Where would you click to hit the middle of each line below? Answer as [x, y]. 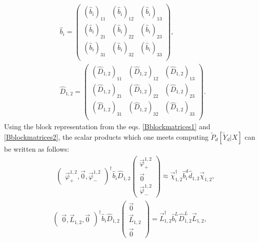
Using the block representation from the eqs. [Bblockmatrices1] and [107, 126]
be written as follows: [37, 148]
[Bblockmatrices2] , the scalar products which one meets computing [106, 136]
